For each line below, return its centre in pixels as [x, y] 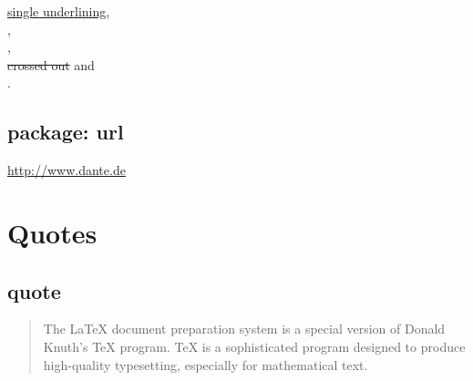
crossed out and [51, 64]
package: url [66, 132]
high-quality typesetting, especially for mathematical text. [206, 364]
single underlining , [59, 11]
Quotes [52, 232]
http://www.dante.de [67, 170]
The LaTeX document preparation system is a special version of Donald [244, 329]
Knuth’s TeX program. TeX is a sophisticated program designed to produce [254, 346]
